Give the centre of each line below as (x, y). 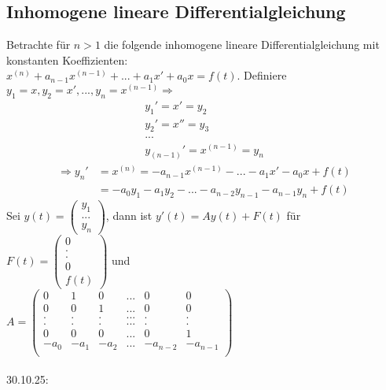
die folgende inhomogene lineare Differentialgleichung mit (242, 45)
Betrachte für (39, 45)
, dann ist (129, 215)
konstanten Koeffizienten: (67, 59)
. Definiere (262, 75)
